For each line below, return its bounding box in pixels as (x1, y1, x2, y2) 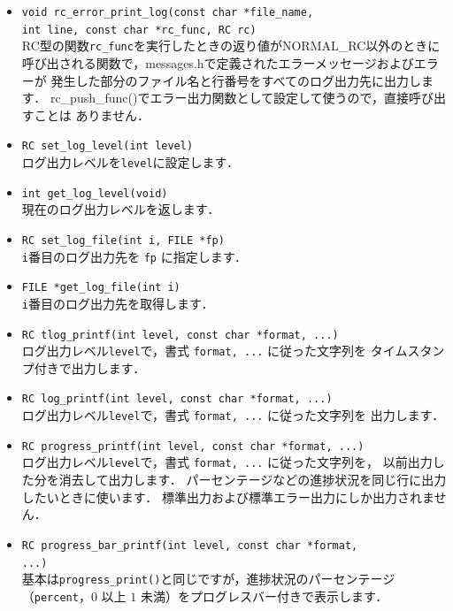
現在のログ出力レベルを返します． (21, 200, 220, 218)
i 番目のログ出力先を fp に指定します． (21, 247, 248, 265)
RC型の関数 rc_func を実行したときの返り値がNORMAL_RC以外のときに (21, 36, 441, 55)
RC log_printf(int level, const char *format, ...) (21, 393, 333, 406)
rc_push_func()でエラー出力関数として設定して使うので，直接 (50, 88, 410, 107)
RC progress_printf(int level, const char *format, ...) (21, 439, 365, 453)
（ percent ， (21, 586, 91, 605)
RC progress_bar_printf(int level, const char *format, (21, 538, 358, 552)
